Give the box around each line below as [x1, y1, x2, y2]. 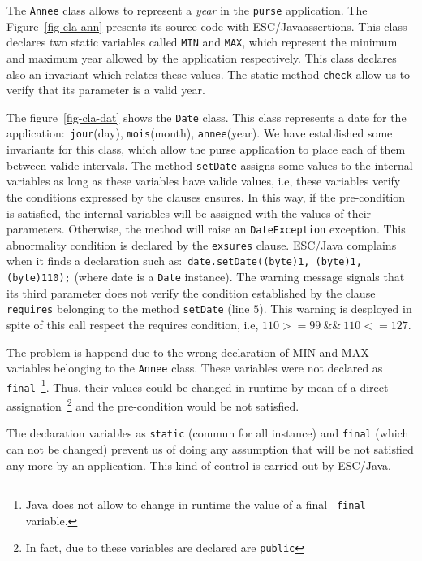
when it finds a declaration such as [6, 252, 179, 269]
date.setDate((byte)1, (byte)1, [187, 256, 362, 268]
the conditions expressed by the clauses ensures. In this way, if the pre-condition [6, 188, 406, 205]
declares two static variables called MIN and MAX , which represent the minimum [6, 33, 398, 50]
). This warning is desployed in [259, 300, 412, 317]
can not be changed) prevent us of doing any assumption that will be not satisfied [6, 441, 414, 458]
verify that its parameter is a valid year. [6, 81, 205, 98]
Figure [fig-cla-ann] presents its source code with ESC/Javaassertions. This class [6, 17, 407, 34]
